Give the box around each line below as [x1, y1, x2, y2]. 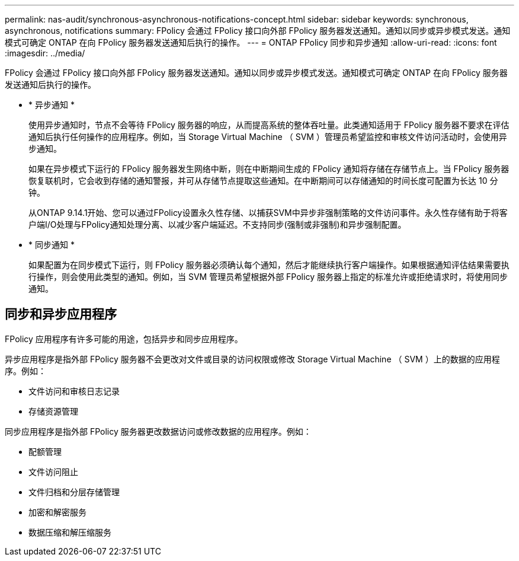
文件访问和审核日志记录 [28, 385, 120, 396]
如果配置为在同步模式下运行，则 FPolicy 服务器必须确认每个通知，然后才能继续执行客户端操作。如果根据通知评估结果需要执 [28, 260, 510, 270]
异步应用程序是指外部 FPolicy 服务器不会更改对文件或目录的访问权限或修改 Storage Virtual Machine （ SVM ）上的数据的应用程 [5, 353, 500, 364]
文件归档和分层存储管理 [28, 486, 120, 497]
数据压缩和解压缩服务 [28, 527, 111, 537]
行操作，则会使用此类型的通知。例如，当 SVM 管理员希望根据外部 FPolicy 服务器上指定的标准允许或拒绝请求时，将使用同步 [28, 272, 508, 282]
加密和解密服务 [28, 506, 86, 517]
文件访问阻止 [28, 466, 78, 477]
